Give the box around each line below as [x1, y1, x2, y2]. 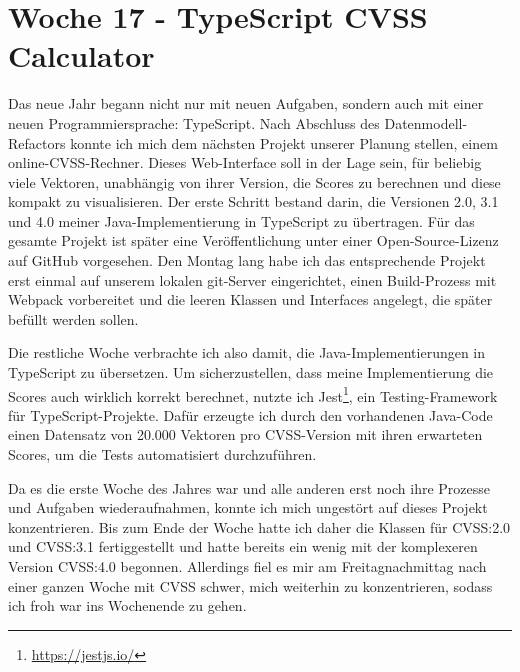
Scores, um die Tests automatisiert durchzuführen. [8, 444, 317, 465]
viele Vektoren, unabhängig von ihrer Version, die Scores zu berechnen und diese [8, 171, 501, 192]
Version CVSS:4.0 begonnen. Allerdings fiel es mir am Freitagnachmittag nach [8, 556, 487, 577]
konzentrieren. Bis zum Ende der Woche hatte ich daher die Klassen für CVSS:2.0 [8, 516, 511, 537]
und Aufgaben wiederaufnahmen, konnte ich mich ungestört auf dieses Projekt [8, 497, 488, 518]
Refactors [8, 132, 66, 153]
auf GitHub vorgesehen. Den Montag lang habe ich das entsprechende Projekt [8, 250, 486, 271]
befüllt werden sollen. [8, 308, 139, 329]
